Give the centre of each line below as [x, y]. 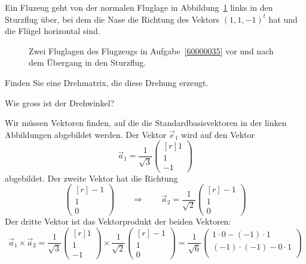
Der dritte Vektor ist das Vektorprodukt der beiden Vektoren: [118, 221]
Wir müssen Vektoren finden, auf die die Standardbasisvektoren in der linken [146, 123]
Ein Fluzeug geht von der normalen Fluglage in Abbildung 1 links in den [139, 7]
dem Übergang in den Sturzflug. [88, 62]
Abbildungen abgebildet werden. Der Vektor [86, 134]
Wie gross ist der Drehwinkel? [60, 102]
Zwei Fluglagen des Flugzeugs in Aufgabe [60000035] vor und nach [151, 50]
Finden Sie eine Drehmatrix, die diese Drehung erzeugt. [107, 82]
